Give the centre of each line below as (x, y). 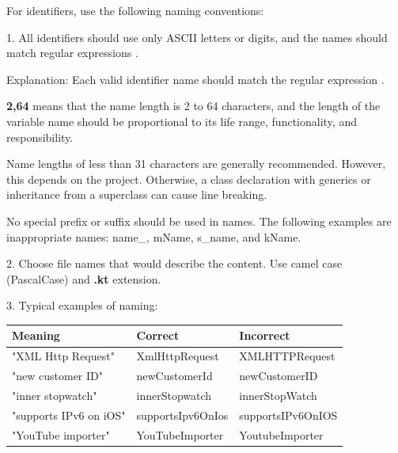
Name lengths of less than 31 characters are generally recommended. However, (196, 164)
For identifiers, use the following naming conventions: (135, 10)
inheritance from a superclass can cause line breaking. (137, 194)
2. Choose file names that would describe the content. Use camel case (174, 263)
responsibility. (40, 137)
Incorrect (265, 335)
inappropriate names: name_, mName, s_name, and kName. (154, 236)
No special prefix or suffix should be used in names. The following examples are (199, 221)
